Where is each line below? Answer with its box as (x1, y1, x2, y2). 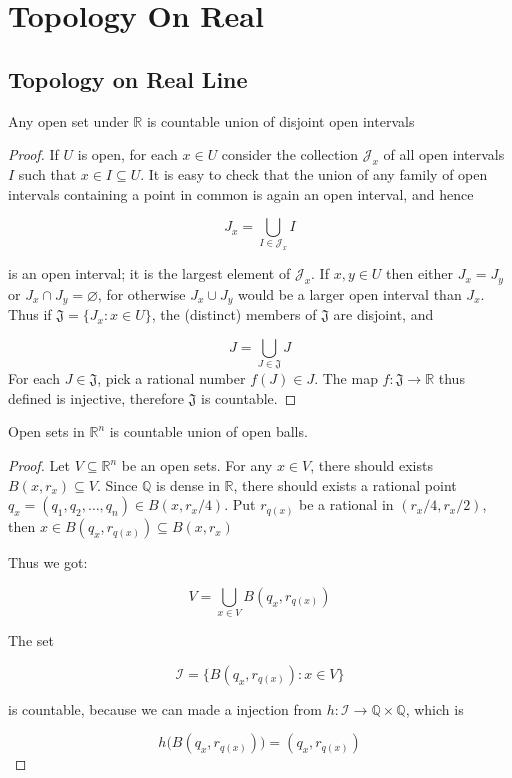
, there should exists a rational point (233, 474, 457, 495)
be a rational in (299, 494, 394, 515)
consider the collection (221, 144, 359, 165)
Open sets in (8, 421, 85, 442)
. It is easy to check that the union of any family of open (140, 163, 488, 184)
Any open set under (8, 110, 129, 131)
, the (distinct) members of (151, 304, 317, 325)
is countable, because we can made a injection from (8, 698, 322, 719)
